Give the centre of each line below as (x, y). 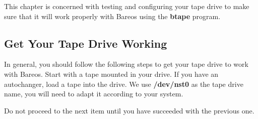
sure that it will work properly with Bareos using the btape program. (112, 16)
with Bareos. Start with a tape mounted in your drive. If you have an (111, 74)
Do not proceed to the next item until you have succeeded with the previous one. (129, 110)
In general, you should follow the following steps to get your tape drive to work (126, 64)
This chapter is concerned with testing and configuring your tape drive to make (127, 6)
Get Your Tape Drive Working (86, 43)
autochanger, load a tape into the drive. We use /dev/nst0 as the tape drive (124, 84)
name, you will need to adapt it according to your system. (94, 94)
